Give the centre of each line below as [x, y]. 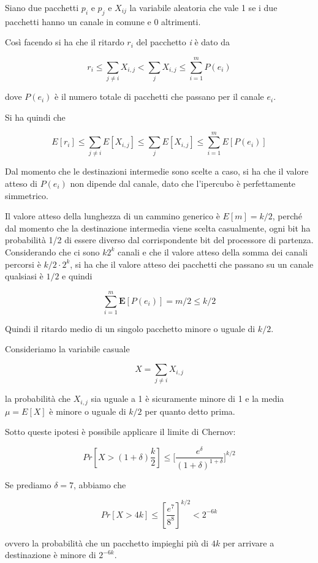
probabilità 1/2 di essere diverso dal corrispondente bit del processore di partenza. [159, 240]
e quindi [77, 276]
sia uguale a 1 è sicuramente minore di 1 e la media [187, 399]
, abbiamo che [100, 484]
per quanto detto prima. [190, 411]
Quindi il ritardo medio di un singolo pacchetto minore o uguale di [130, 328]
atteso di [21, 183]
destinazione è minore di [51, 555]
